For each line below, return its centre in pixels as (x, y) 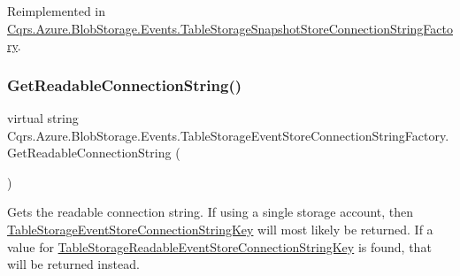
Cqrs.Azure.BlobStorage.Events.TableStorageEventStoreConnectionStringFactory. (228, 135)
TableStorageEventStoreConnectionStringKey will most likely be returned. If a (220, 229)
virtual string (43, 118)
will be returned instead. (73, 264)
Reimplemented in (57, 11)
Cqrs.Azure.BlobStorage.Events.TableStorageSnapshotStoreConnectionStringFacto (230, 28)
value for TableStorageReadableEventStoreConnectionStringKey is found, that (219, 246)
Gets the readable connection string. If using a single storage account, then (211, 212)
